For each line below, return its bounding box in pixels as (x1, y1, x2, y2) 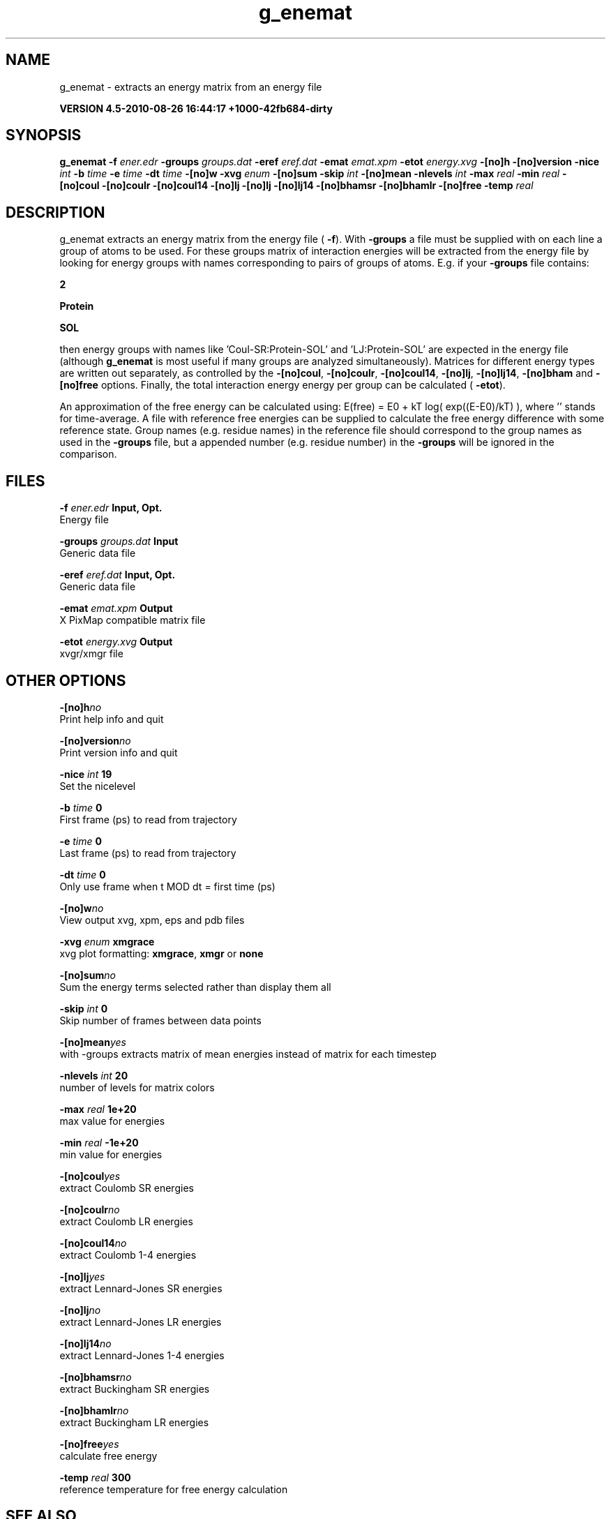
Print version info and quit (59, 746, 178, 758)
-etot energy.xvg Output (59, 636, 173, 648)
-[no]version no (59, 734, 131, 747)
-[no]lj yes (59, 1270, 105, 1282)
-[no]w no (59, 901, 104, 914)
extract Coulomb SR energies (59, 1181, 194, 1194)
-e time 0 (59, 835, 102, 847)
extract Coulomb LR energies (59, 1215, 193, 1227)
